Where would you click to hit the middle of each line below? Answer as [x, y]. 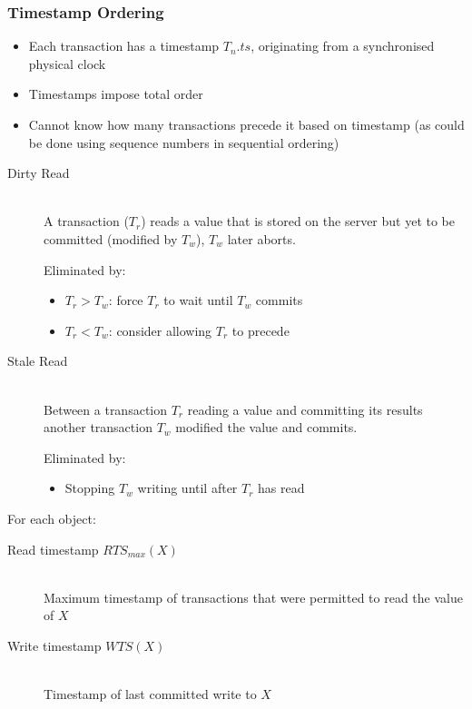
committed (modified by [111, 238]
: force [126, 300]
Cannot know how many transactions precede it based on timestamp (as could [246, 124]
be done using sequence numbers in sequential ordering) [184, 142]
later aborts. [261, 238]
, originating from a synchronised [343, 46]
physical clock [67, 63]
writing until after [187, 488]
